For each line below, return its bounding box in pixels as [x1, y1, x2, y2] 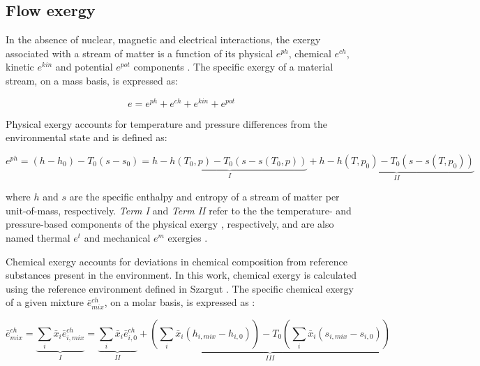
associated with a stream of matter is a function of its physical [6, 45, 273, 60]
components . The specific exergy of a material [133, 59, 333, 74]
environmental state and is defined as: [6, 130, 167, 145]
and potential [55, 59, 113, 74]
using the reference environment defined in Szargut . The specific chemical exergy [6, 281, 354, 295]
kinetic [6, 59, 34, 74]
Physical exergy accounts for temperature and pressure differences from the [6, 116, 327, 131]
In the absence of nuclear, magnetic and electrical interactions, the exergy [6, 32, 321, 47]
